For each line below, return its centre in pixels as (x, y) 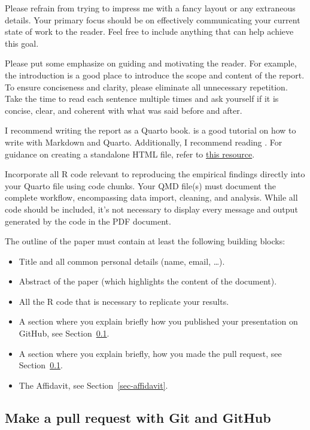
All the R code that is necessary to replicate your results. (124, 301)
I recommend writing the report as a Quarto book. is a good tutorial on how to (151, 130)
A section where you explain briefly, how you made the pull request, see (150, 353)
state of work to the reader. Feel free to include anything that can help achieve (149, 31)
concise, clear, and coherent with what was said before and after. (124, 110)
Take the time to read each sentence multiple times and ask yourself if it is (142, 99)
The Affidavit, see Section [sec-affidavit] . (93, 385)
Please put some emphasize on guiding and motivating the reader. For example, (151, 63)
